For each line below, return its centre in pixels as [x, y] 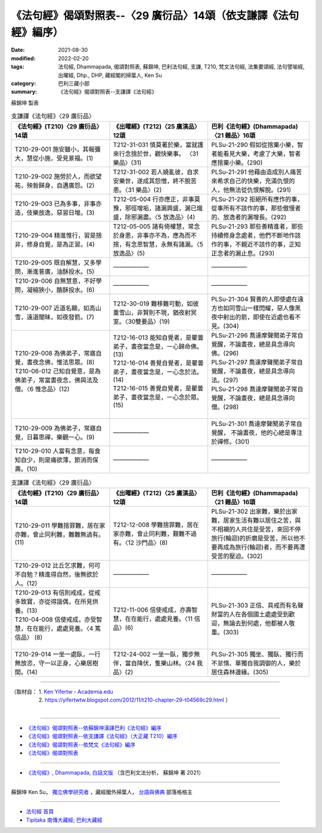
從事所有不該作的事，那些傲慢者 [256, 208]
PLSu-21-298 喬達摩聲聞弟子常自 [257, 389]
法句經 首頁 [40, 812]
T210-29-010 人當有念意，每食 [58, 451]
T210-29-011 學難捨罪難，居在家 [60, 525]
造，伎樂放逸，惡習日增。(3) [55, 213]
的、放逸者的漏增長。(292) [249, 217]
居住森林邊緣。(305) [240, 672]
